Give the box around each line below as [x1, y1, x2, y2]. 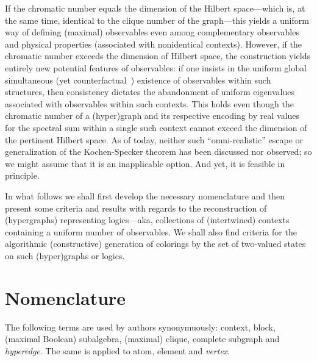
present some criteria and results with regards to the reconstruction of [5, 201, 267, 214]
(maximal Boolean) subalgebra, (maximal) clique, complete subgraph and [5, 332, 280, 345]
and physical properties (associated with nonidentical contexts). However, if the [5, 37, 302, 50]
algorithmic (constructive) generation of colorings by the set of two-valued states [5, 237, 306, 250]
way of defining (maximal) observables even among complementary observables [5, 26, 299, 38]
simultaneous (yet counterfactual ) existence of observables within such [5, 73, 271, 86]
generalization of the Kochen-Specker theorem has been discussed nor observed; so [5, 145, 312, 158]
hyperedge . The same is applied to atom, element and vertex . [5, 344, 230, 357]
